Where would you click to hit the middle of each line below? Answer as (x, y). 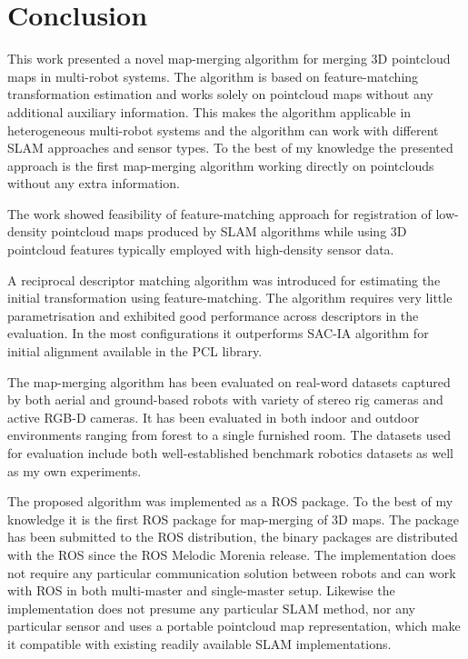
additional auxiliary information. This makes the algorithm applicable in (209, 111)
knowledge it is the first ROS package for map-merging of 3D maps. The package (233, 519)
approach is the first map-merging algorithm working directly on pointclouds (221, 165)
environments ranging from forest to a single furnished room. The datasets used (229, 435)
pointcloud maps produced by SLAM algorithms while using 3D (229, 231)
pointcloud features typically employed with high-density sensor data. (201, 250)
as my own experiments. (75, 470)
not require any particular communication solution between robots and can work (232, 572)
